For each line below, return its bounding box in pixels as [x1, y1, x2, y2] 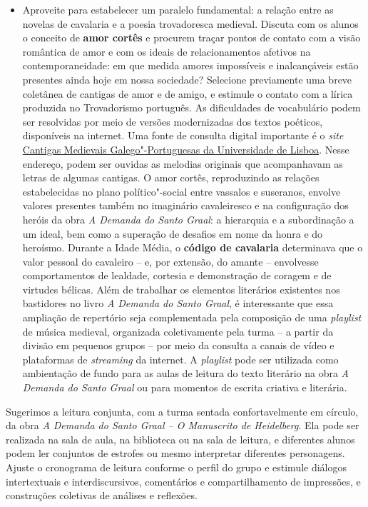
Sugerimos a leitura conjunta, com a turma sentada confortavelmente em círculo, [6, 403, 359, 418]
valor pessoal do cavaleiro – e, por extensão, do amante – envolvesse [22, 254, 319, 268]
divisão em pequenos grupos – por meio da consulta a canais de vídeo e [22, 338, 334, 353]
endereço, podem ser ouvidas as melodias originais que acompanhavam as [22, 156, 343, 171]
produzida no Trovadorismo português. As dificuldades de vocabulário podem [22, 100, 361, 115]
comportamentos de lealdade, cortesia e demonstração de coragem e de [22, 268, 332, 283]
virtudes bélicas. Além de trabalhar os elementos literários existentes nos [22, 281, 340, 296]
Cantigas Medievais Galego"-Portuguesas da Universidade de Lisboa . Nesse [22, 141, 349, 156]
